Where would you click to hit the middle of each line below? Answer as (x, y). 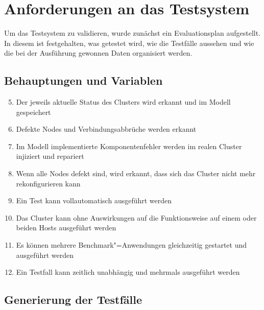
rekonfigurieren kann (48, 183)
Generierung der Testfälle (73, 300)
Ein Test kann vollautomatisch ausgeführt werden (94, 200)
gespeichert (33, 112)
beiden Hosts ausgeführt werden (66, 228)
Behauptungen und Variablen (83, 80)
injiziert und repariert (50, 156)
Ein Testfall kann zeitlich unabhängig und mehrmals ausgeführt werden (128, 272)
